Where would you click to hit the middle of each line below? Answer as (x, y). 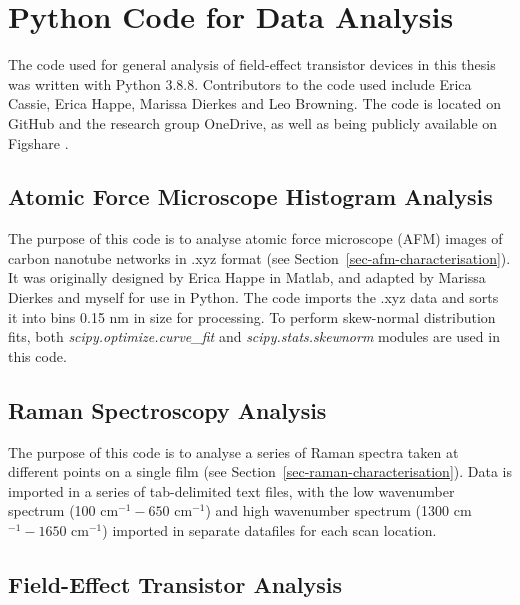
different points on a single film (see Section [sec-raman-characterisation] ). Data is (260, 471)
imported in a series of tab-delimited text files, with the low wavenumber (231, 490)
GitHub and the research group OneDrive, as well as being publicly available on (253, 122)
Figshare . (38, 142)
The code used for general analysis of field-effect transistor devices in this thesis (252, 64)
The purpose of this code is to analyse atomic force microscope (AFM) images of (255, 238)
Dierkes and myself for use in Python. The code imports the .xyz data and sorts (253, 297)
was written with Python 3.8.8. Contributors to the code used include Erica (240, 83)
